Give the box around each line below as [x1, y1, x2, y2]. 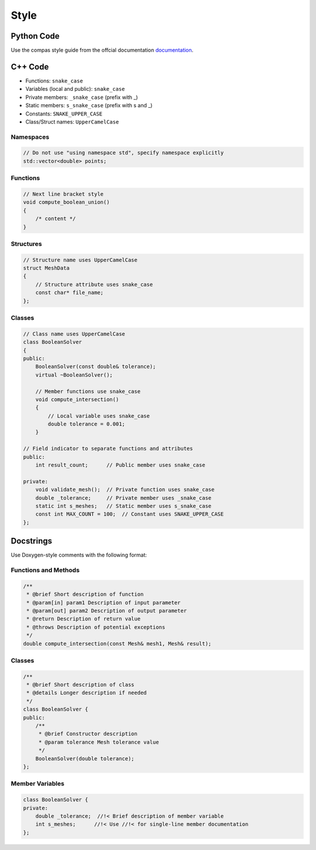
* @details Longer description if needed [26, 689, 147, 697]
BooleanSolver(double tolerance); [35, 755, 135, 762]
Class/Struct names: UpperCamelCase [25, 118, 119, 125]
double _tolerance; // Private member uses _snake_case [35, 494, 212, 501]
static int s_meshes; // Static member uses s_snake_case [35, 503, 212, 509]
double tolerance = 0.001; [47, 421, 125, 428]
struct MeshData [23, 265, 70, 272]
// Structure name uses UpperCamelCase [23, 257, 138, 263]
